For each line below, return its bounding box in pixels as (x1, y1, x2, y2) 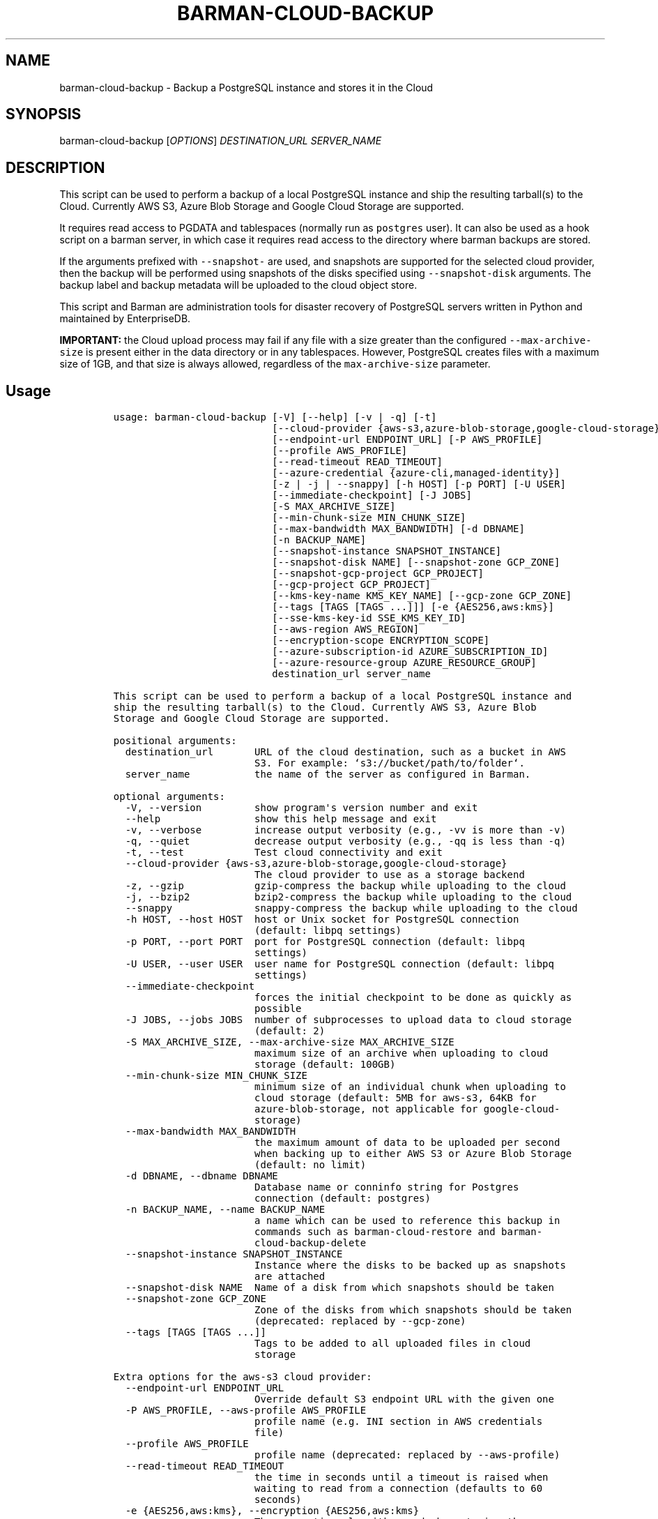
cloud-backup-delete (254, 1237, 367, 1249)
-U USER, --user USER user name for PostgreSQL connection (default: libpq (125, 958, 554, 970)
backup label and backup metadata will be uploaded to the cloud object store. (59, 279, 418, 292)
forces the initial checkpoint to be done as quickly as (254, 992, 572, 1004)
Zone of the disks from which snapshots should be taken (254, 1304, 572, 1316)
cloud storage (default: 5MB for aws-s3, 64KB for (254, 1092, 537, 1104)
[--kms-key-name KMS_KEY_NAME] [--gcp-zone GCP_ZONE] (272, 590, 572, 602)
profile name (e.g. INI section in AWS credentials (254, 1416, 543, 1428)
